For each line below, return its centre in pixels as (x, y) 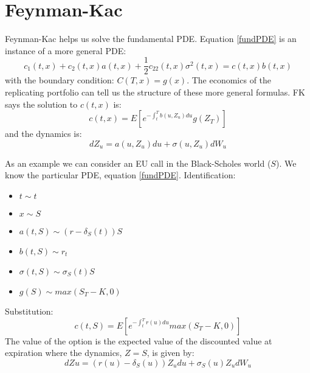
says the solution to (41, 104)
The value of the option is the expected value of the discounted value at (139, 340)
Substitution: (29, 311)
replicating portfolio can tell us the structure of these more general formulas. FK (155, 92)
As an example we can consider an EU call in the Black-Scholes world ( (138, 163)
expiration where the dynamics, (64, 353)
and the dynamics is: (43, 134)
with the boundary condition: (60, 80)
